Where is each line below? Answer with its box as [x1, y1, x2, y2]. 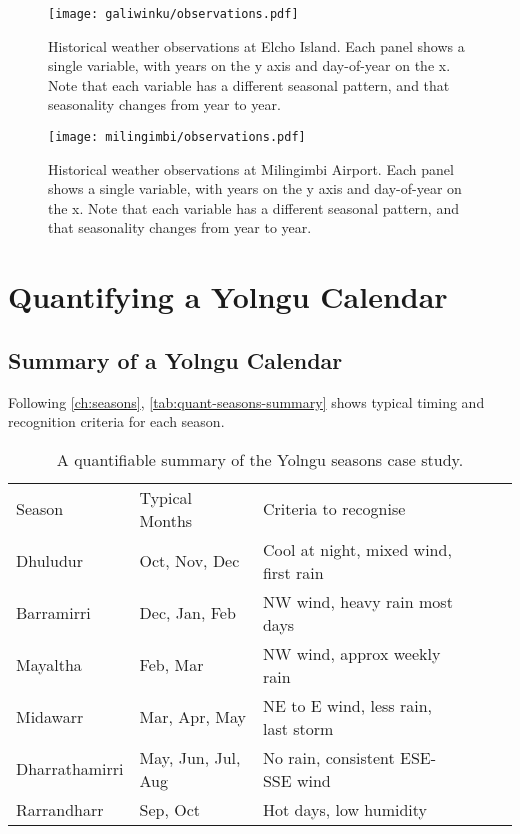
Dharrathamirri [16, 757, 124, 781]
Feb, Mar [139, 653, 204, 677]
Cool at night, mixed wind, [262, 537, 452, 561]
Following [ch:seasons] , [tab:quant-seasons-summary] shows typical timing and [8, 391, 485, 412]
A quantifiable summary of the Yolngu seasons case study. [56, 447, 464, 471]
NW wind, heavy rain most [262, 589, 453, 613]
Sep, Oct [139, 797, 201, 821]
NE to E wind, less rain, [262, 693, 433, 717]
